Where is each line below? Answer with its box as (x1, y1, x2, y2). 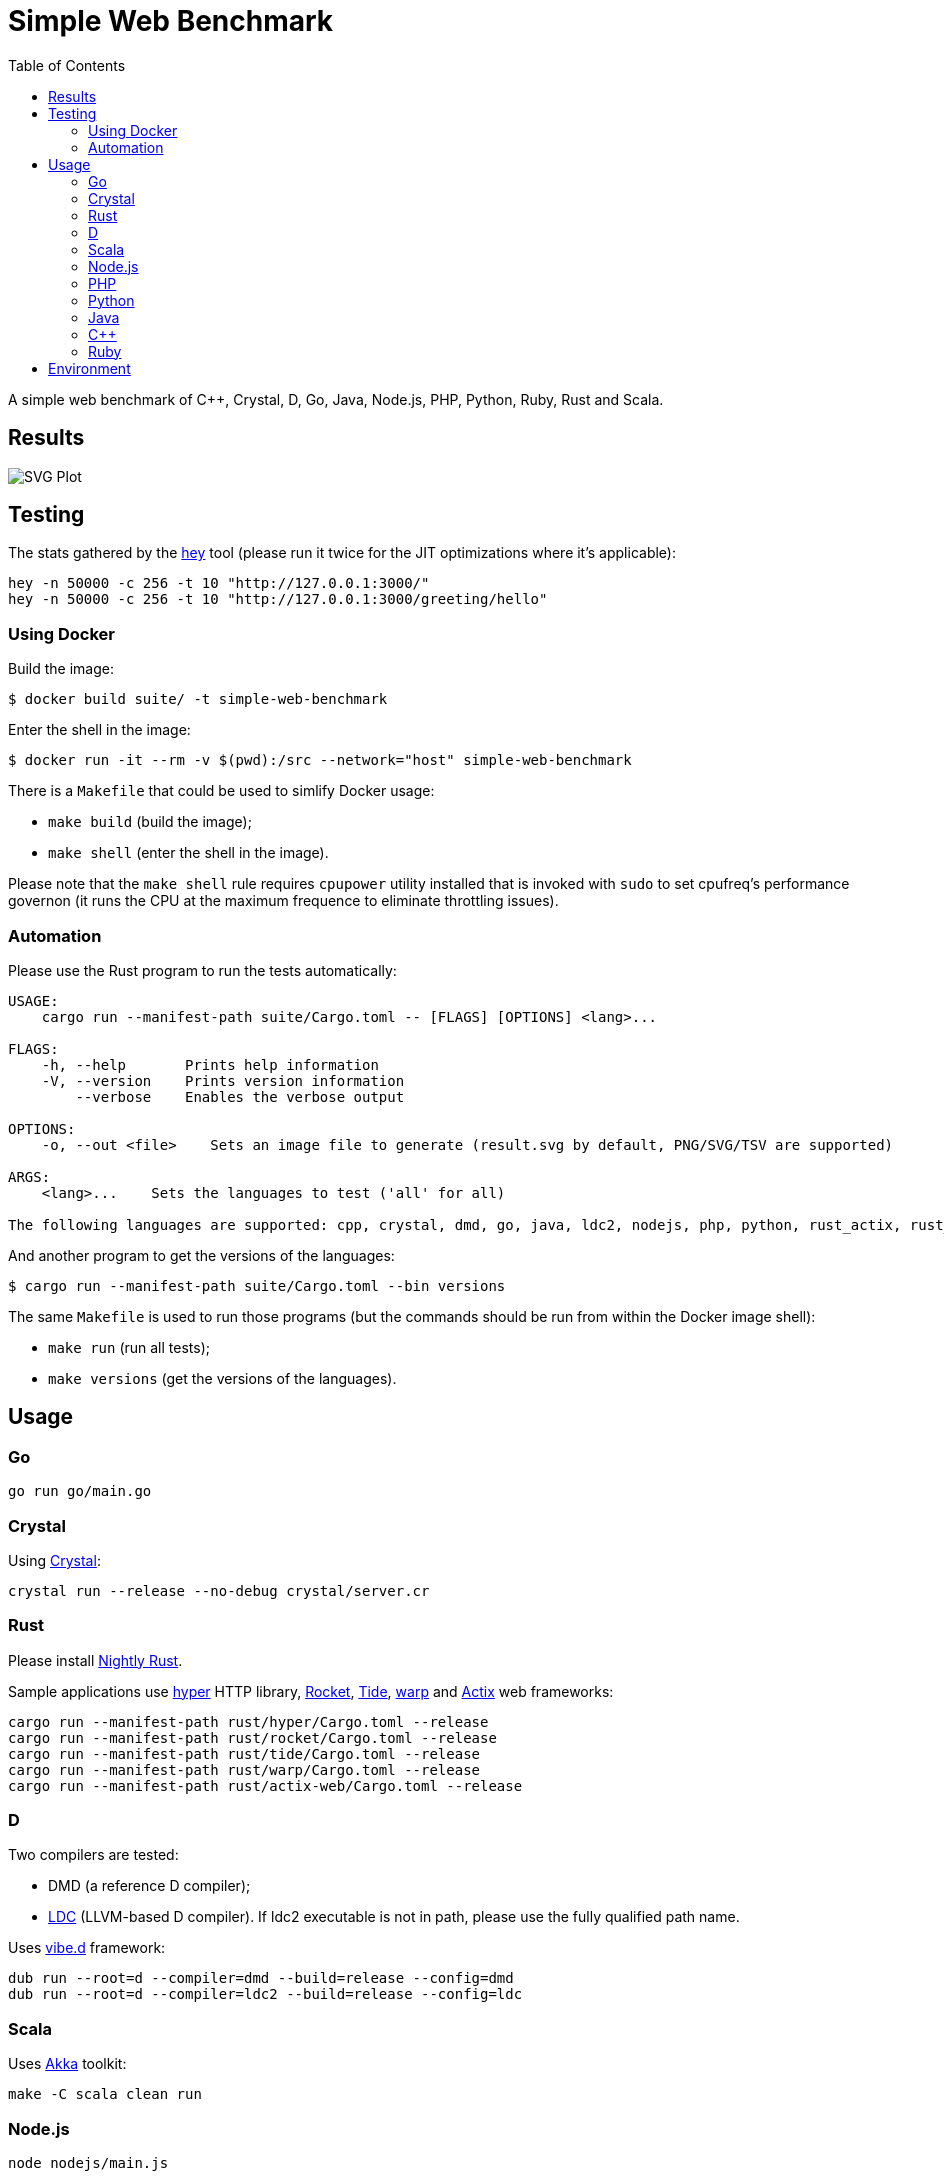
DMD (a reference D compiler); (48, 1877, 251, 1895)
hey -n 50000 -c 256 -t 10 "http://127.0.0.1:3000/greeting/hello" (8, 591, 548, 608)
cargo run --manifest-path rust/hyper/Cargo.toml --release (8, 1713, 489, 1730)
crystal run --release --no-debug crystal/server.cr (8, 1582, 430, 1599)
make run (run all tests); (48, 1338, 210, 1356)
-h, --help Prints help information (41, 1056, 379, 1073)
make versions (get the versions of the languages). (48, 1369, 397, 1387)
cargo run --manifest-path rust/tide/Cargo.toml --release (8, 1745, 481, 1762)
